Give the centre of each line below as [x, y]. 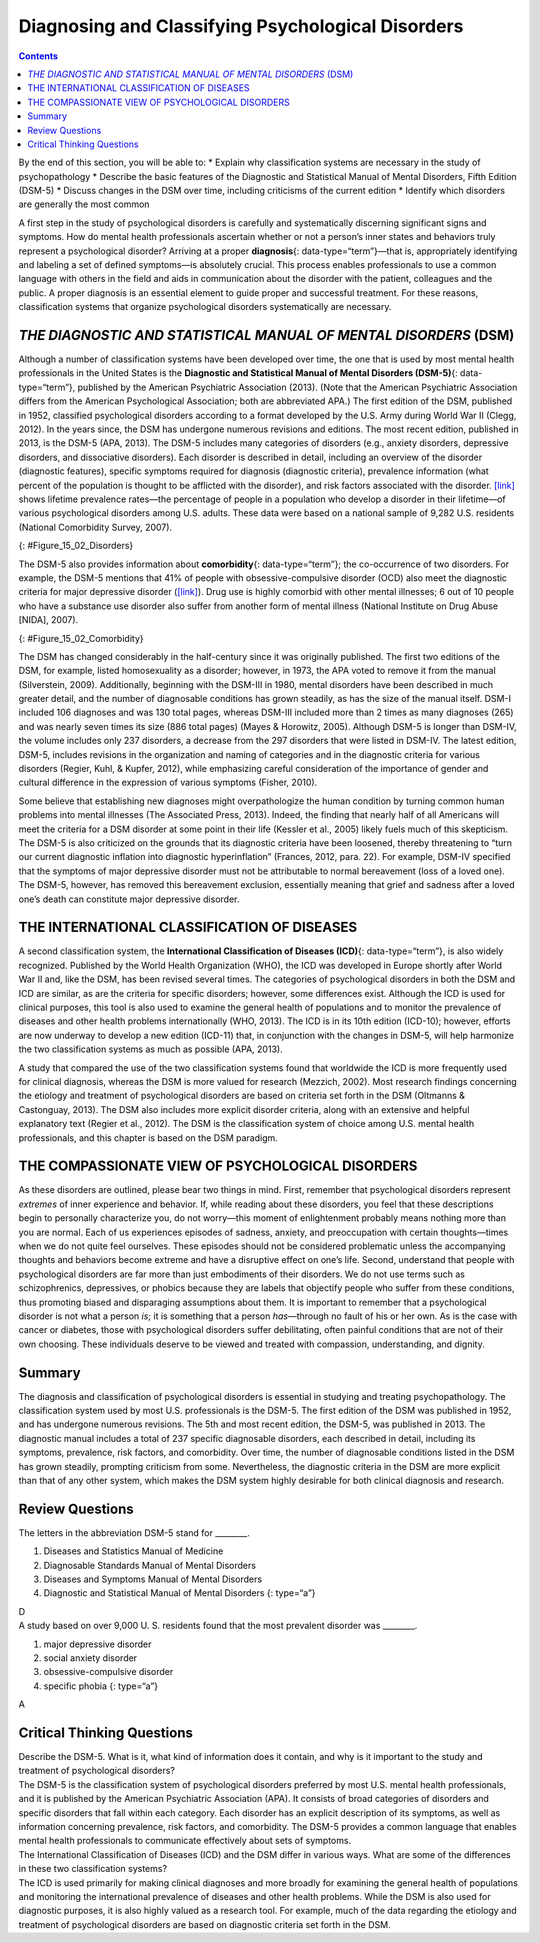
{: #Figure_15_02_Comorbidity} [81, 638]
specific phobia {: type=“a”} [101, 1686]
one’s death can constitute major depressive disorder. [129, 899]
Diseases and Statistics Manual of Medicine [133, 1551]
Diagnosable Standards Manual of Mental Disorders [150, 1565]
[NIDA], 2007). [48, 620]
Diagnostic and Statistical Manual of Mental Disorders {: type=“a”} [179, 1593]
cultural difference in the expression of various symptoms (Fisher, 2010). [168, 782]
